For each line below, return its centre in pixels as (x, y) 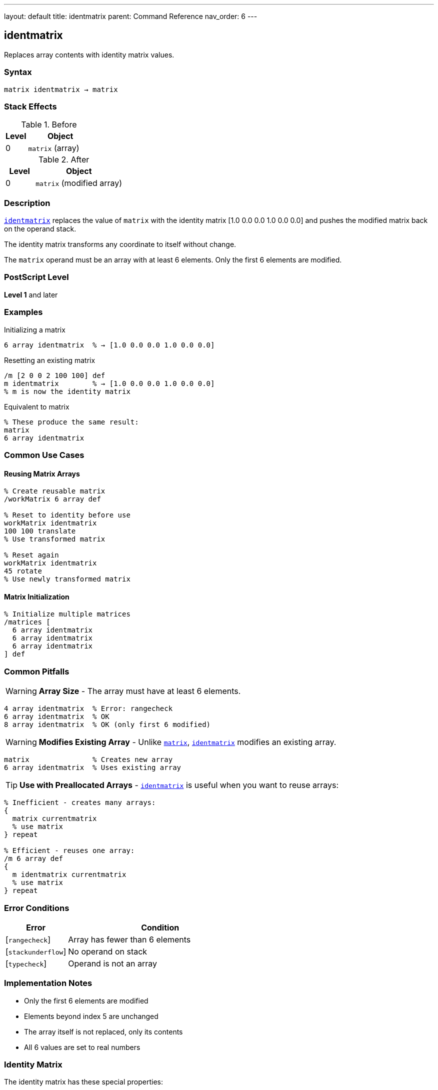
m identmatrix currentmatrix (69, 875)
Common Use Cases (44, 455)
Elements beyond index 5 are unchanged (91, 1016)
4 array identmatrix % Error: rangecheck (88, 709)
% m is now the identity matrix (67, 391)
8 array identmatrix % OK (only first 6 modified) (107, 725)
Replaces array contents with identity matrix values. (89, 54)
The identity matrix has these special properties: (83, 1082)
